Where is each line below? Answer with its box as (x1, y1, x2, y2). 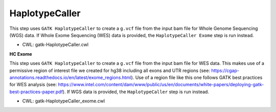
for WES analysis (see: (9, 82, 57, 88)
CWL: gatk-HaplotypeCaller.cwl (22, 42, 89, 48)
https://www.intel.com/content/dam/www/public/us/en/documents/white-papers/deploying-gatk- (58, 82, 264, 88)
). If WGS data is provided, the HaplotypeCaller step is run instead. (62, 89, 210, 95)
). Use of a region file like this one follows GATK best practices (131, 74, 263, 81)
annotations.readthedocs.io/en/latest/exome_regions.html (9, 74, 131, 81)
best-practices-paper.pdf (9, 89, 63, 95)
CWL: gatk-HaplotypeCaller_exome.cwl (22, 98, 105, 104)
